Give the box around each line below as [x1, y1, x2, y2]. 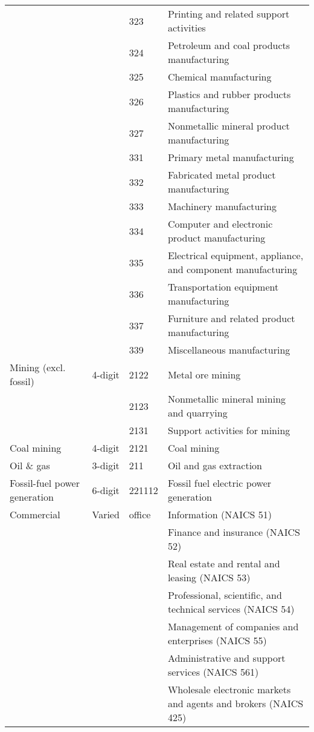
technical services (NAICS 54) [167, 602, 295, 616]
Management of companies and [167, 619, 299, 633]
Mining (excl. [10, 360, 66, 374]
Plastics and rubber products [167, 87, 291, 101]
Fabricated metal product [167, 168, 276, 182]
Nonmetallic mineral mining [167, 392, 286, 406]
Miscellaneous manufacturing [167, 343, 290, 357]
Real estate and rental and [167, 556, 280, 570]
